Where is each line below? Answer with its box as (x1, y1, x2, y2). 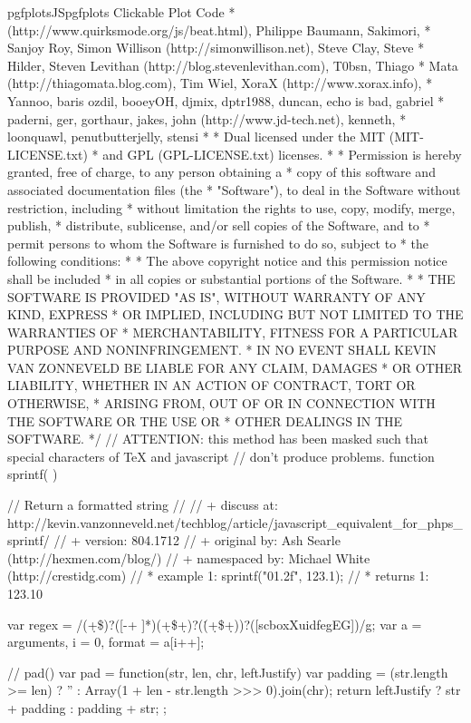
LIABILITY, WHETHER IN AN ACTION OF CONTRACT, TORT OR (7, 376, 416, 395)
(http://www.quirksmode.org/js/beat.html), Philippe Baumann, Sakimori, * (7, 20, 431, 39)
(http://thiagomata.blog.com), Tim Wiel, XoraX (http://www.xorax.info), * (7, 73, 433, 93)
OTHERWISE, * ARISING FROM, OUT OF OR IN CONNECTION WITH (7, 394, 436, 413)
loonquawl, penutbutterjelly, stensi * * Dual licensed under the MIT (7, 127, 386, 146)
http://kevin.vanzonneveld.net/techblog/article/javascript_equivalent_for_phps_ (7, 513, 463, 532)
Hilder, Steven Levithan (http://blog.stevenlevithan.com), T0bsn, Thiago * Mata (7, 55, 458, 74)
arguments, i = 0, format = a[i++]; (7, 632, 205, 651)
